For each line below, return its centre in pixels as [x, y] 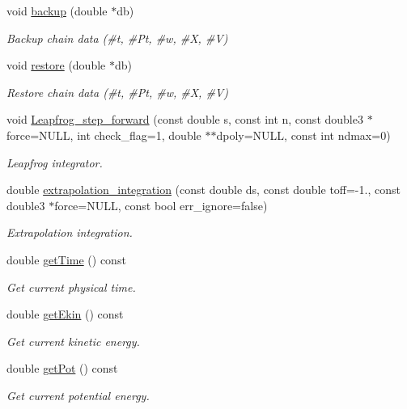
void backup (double [57, 11]
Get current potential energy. [78, 395]
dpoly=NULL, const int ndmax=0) [303, 135]
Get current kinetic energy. [73, 341]
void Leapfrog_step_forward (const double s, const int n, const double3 [185, 119]
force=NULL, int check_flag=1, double [104, 135]
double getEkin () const [65, 314]
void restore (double [56, 65]
